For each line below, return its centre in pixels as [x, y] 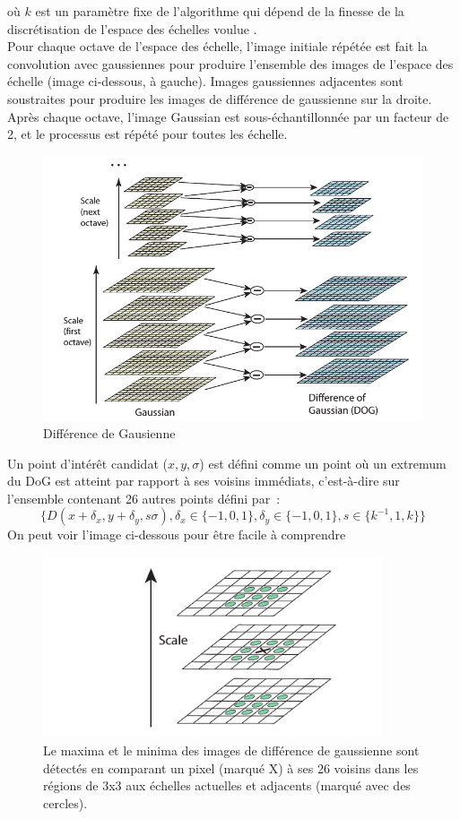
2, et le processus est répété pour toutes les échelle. [148, 134]
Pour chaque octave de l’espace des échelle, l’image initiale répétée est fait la [217, 46]
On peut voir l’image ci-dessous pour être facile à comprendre [177, 535]
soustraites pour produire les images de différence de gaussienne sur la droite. [220, 98]
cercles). [65, 802]
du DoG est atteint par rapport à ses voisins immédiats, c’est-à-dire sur [204, 481]
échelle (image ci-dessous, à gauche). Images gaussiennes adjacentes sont [205, 81]
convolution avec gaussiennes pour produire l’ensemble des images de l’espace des [230, 63]
